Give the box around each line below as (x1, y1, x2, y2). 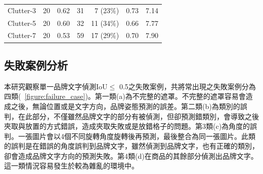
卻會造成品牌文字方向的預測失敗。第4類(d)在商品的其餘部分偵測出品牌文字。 (4, 150, 258, 161)
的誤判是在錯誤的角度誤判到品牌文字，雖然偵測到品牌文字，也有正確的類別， (4, 141, 259, 151)
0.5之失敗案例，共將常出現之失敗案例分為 (119, 81, 256, 91)
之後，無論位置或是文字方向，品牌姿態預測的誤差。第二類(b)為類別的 (11, 100, 240, 111)
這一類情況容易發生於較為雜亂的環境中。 (4, 160, 139, 171)
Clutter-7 (8, 30, 36, 41)
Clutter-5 (8, 17, 36, 28)
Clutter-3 (8, 5, 36, 15)
